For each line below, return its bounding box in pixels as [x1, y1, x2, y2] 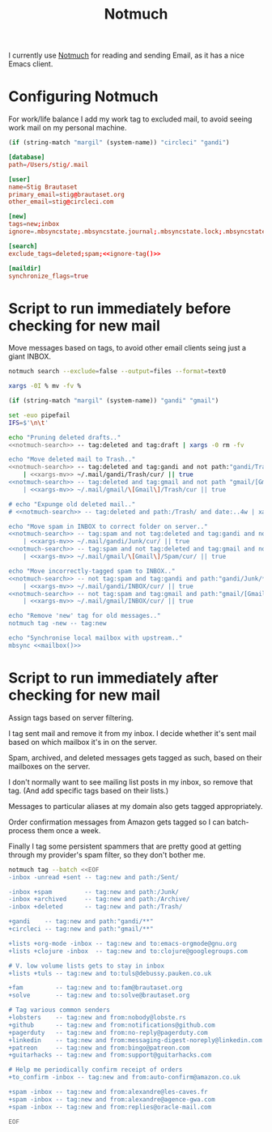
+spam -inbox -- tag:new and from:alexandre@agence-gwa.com [8, 1095, 216, 1104]
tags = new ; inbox [8, 220, 60, 228]
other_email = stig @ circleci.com [8, 198, 114, 206]
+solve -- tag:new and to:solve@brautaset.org [8, 991, 190, 1000]
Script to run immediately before [8, 299, 232, 317]
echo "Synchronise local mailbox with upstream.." [8, 634, 183, 642]
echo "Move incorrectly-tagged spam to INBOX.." [8, 567, 176, 575]
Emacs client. [8, 59, 53, 69]
